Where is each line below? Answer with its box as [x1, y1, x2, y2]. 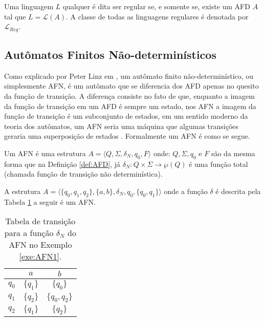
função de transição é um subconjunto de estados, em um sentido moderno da [4, 111, 248, 121]
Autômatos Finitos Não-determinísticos [4, 47, 216, 62]
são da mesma [211, 148, 255, 158]
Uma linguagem [4, 1, 54, 11]
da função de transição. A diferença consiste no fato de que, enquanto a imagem [4, 91, 255, 101]
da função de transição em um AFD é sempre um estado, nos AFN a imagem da [4, 100, 256, 111]
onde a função [164, 185, 208, 196]
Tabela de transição [5, 215, 76, 227]
